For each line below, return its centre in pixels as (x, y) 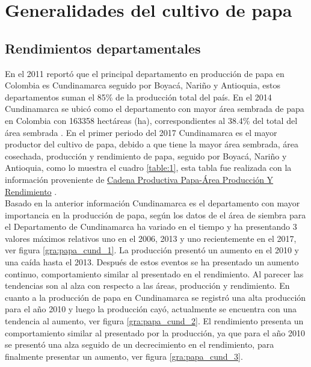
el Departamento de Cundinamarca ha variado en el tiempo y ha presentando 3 (151, 227)
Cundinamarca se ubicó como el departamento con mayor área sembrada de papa (155, 109)
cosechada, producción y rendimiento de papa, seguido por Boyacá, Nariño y (146, 156)
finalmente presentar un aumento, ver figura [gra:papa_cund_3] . (124, 356)
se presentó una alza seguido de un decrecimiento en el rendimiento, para (140, 344)
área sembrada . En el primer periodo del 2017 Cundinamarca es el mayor (141, 132)
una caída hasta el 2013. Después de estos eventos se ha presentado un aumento (152, 262)
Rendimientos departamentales (103, 48)
